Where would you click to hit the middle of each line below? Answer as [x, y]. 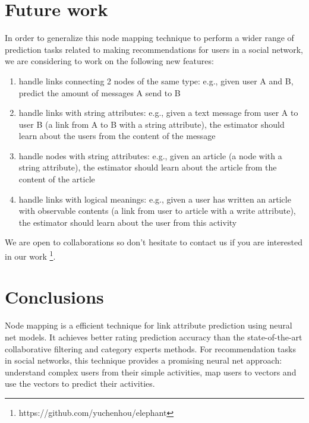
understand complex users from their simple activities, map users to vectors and [151, 372]
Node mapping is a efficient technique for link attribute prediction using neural [149, 325]
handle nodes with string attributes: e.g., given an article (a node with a [150, 155]
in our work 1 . [30, 255]
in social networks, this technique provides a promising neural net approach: [144, 360]
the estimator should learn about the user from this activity [128, 222]
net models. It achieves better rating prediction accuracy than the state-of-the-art [154, 337]
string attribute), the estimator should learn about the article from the [148, 167]
